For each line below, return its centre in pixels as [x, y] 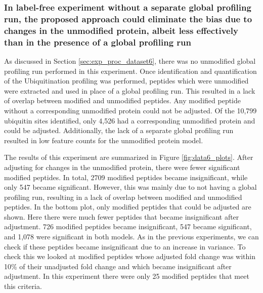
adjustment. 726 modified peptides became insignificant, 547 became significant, [128, 226]
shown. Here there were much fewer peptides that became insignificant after [122, 216]
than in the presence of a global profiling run [98, 42]
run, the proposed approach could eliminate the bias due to [128, 18]
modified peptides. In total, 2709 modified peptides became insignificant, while [126, 177]
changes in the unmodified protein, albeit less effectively [121, 30]
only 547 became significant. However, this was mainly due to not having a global [130, 187]
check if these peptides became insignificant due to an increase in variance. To [125, 246]
